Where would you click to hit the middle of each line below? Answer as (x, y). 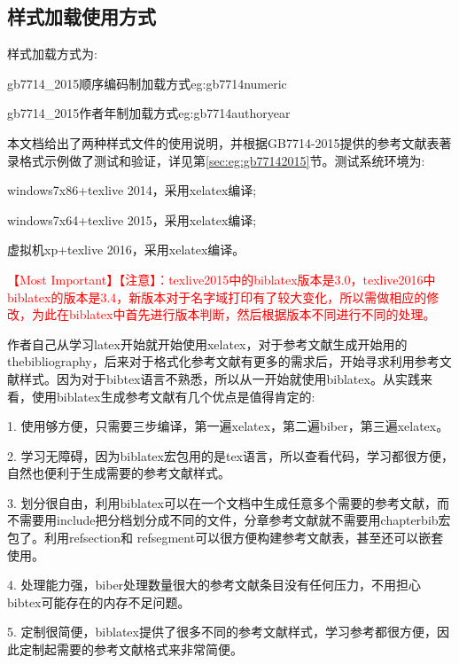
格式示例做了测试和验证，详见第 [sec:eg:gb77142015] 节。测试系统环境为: (222, 160)
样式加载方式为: (52, 54)
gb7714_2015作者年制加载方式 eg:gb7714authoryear (149, 113)
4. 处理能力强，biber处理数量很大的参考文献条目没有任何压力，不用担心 (214, 585)
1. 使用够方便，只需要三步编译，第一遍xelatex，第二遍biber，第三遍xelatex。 (228, 426)
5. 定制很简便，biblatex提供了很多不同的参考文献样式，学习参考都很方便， (222, 632)
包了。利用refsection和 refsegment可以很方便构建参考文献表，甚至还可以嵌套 (226, 538)
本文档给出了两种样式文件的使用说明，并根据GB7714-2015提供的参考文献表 (223, 142)
